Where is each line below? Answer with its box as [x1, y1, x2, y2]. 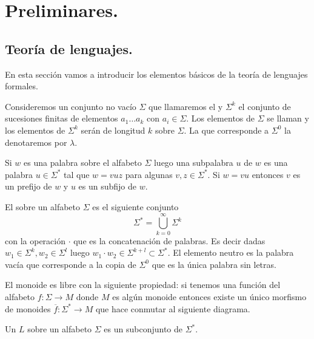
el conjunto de [238, 100, 291, 112]
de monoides [5, 302, 51, 315]
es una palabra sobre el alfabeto [24, 156, 142, 169]
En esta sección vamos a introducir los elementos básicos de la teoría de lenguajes [5, 67, 308, 80]
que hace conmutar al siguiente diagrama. [95, 302, 250, 315]
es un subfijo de [78, 180, 136, 193]
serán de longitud [81, 123, 145, 136]
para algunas [125, 168, 173, 180]
